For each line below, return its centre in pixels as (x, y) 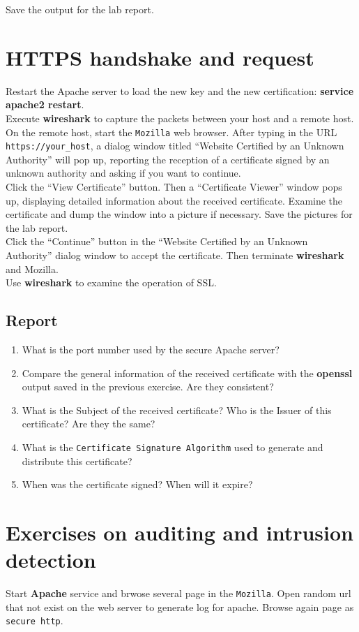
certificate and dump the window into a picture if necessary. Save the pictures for (179, 214)
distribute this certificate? (77, 461)
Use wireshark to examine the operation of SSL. (111, 282)
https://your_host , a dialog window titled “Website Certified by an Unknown (175, 146)
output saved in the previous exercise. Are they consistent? (148, 387)
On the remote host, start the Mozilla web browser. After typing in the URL (171, 132)
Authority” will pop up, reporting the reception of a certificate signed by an (168, 159)
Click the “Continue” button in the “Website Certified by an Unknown (157, 241)
